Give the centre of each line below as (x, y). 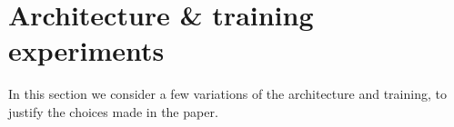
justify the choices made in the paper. (113, 111)
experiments (86, 50)
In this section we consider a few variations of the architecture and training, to (227, 94)
